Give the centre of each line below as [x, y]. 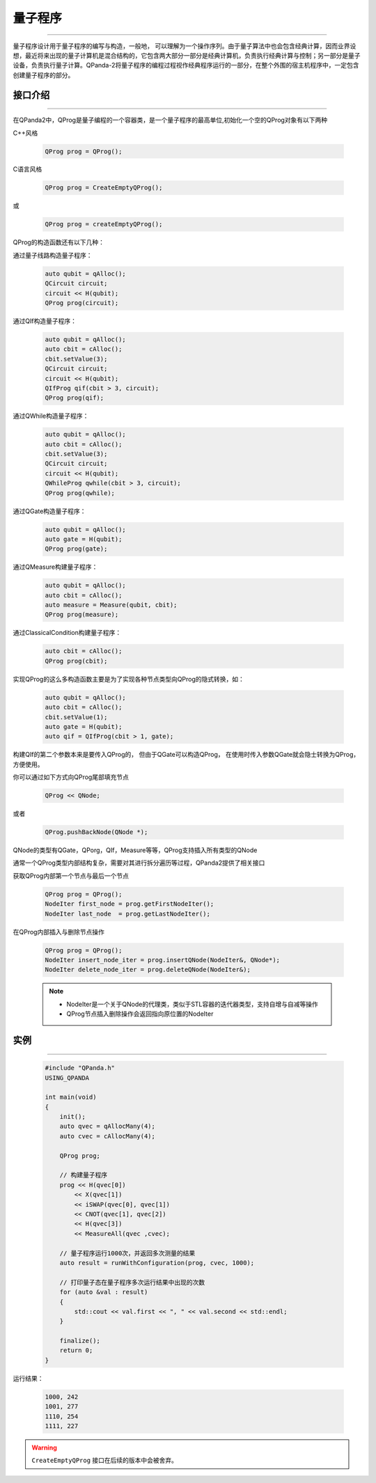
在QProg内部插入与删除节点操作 [58, 932]
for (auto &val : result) [104, 1292]
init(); [73, 1117]
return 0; [76, 1350]
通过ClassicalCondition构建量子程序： [67, 633]
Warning [44, 1447]
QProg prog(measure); [82, 615]
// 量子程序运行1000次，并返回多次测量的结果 [127, 1253]
